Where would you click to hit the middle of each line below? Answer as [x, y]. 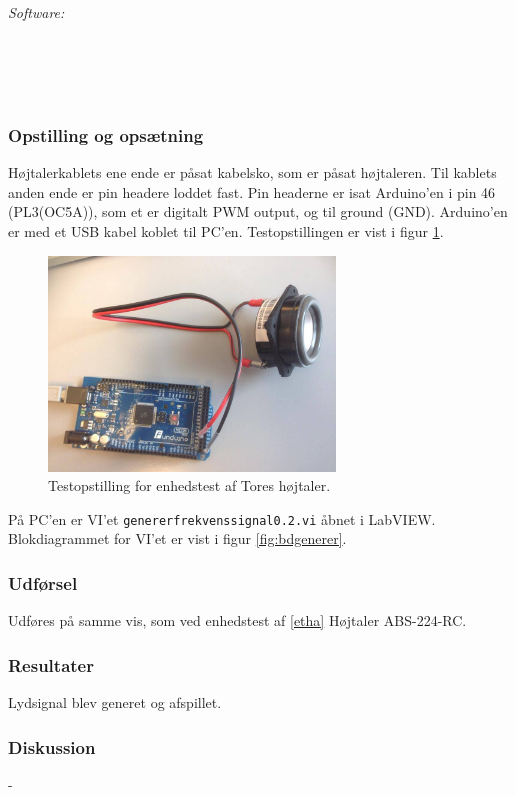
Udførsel [43, 582]
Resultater [51, 664]
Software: [36, 12]
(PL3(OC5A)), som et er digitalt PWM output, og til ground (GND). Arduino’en [258, 211]
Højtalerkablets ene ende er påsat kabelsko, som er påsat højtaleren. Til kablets [252, 172]
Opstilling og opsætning [106, 134]
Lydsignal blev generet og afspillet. [115, 702]
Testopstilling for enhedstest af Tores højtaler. [189, 485]
